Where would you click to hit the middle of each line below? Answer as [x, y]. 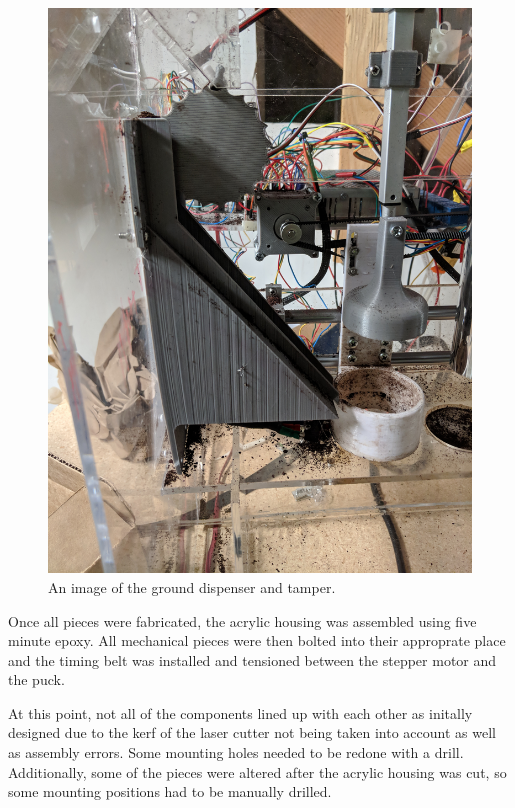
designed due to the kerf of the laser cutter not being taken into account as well [252, 732]
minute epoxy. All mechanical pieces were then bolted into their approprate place [257, 640]
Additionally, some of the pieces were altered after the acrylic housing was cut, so [257, 771]
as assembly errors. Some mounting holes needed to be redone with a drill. [236, 752]
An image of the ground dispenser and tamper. [192, 586]
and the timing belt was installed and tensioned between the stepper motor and [252, 659]
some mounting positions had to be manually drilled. [170, 791]
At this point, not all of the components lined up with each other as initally [240, 712]
